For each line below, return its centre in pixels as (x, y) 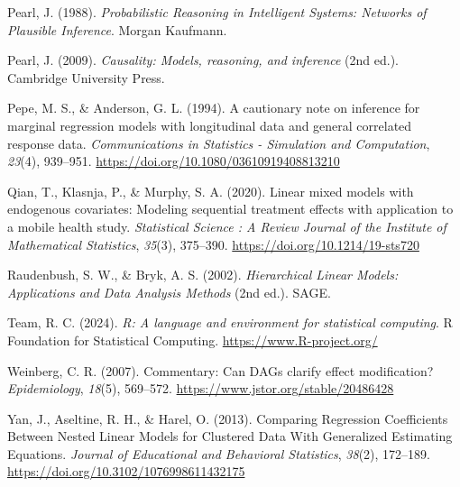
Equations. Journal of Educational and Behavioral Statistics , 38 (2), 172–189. (219, 453)
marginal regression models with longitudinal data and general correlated (210, 125)
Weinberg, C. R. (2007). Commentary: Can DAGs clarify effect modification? (221, 370)
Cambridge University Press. (86, 77)
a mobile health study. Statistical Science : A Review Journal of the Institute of (227, 226)
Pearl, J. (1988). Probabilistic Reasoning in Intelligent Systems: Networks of (217, 12)
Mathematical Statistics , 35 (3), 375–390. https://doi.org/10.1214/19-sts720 (213, 244)
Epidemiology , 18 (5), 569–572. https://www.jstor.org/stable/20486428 (201, 388)
